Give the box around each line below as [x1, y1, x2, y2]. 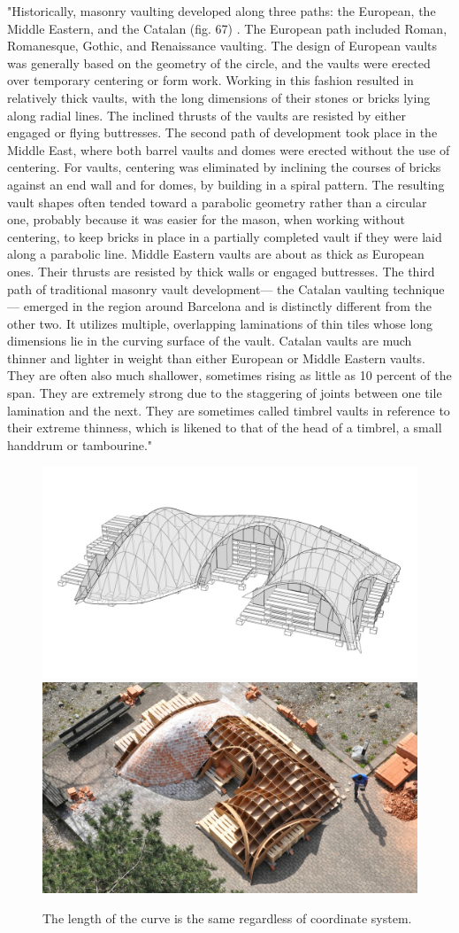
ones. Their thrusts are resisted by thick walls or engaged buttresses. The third [7, 261, 435, 280]
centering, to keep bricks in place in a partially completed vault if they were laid [7, 227, 442, 245]
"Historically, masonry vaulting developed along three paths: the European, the [7, 2, 436, 19]
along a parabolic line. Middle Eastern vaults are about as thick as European [7, 245, 425, 263]
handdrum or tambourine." [7, 435, 153, 454]
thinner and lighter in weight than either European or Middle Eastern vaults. [7, 348, 425, 367]
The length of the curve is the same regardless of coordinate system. [42, 908, 412, 927]
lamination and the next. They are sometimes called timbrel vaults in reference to [7, 400, 450, 419]
